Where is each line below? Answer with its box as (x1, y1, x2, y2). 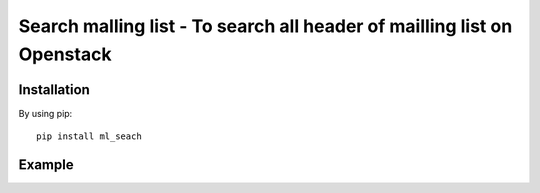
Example (18, 156, 74, 174)
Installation (18, 81, 90, 98)
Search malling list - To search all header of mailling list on (18, 15, 513, 37)
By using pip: (18, 107, 73, 119)
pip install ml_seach (36, 131, 142, 142)
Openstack (18, 43, 112, 65)
